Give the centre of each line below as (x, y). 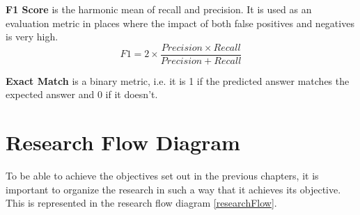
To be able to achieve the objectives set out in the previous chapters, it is (162, 176)
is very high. (32, 37)
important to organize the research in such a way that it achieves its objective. (173, 189)
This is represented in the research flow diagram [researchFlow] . (141, 203)
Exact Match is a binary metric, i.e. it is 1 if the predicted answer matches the (178, 80)
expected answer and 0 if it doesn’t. (82, 94)
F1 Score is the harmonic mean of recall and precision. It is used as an (159, 9)
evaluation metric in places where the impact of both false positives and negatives (180, 23)
